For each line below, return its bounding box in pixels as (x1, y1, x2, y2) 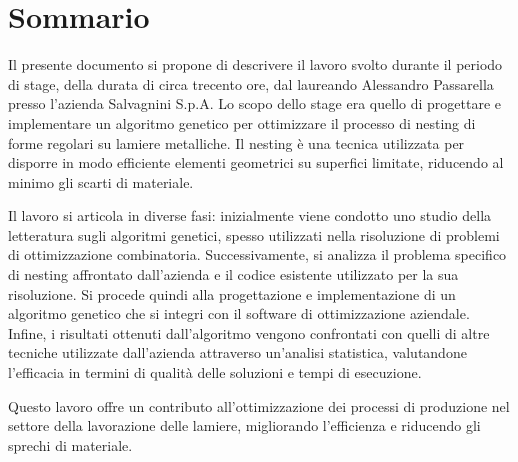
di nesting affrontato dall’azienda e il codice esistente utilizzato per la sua (8, 264, 459, 285)
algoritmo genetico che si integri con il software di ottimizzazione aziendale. (8, 303, 470, 324)
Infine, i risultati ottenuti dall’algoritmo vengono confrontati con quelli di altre (8, 322, 490, 343)
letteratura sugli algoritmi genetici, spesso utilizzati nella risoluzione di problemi (8, 224, 500, 245)
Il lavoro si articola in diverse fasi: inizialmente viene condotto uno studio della (8, 205, 492, 226)
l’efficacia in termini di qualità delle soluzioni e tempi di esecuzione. (8, 362, 422, 383)
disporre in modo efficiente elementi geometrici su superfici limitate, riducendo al (8, 152, 504, 173)
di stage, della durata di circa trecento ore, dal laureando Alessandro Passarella (8, 73, 494, 94)
